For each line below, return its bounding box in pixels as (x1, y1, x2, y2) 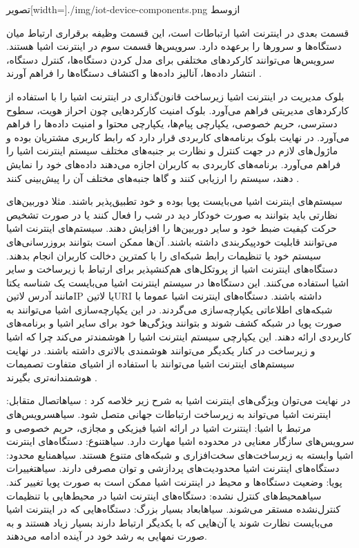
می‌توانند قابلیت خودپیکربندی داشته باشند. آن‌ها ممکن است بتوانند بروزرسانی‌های (6, 234, 338, 248)
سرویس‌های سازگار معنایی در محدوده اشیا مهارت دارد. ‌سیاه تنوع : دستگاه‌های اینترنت (6, 434, 354, 448)
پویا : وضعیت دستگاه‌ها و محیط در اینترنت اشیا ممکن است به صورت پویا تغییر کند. (6, 475, 342, 488)
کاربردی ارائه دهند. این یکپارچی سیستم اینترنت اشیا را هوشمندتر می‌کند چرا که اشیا (6, 329, 351, 344)
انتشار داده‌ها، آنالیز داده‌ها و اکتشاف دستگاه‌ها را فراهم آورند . (6, 66, 262, 80)
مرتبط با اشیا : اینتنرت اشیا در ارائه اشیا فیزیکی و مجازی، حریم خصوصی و (6, 420, 311, 435)
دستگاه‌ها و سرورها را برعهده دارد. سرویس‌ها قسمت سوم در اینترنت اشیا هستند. (6, 39, 342, 53)
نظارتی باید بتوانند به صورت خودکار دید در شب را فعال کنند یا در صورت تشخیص (6, 207, 338, 221)
